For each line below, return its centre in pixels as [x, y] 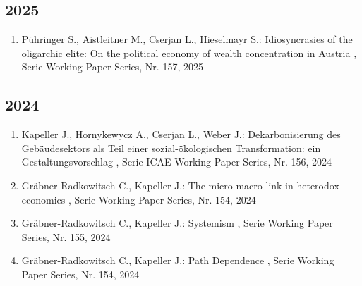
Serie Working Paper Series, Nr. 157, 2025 [112, 67]
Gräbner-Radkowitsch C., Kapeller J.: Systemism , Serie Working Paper [177, 223]
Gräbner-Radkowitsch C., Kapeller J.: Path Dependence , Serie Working [178, 260]
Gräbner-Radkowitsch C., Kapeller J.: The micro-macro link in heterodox [180, 185]
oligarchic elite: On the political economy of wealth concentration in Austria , [189, 52]
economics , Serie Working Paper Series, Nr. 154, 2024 [139, 199]
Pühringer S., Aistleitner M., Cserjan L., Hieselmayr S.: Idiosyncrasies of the [187, 39]
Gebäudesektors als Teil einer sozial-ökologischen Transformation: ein [171, 148]
